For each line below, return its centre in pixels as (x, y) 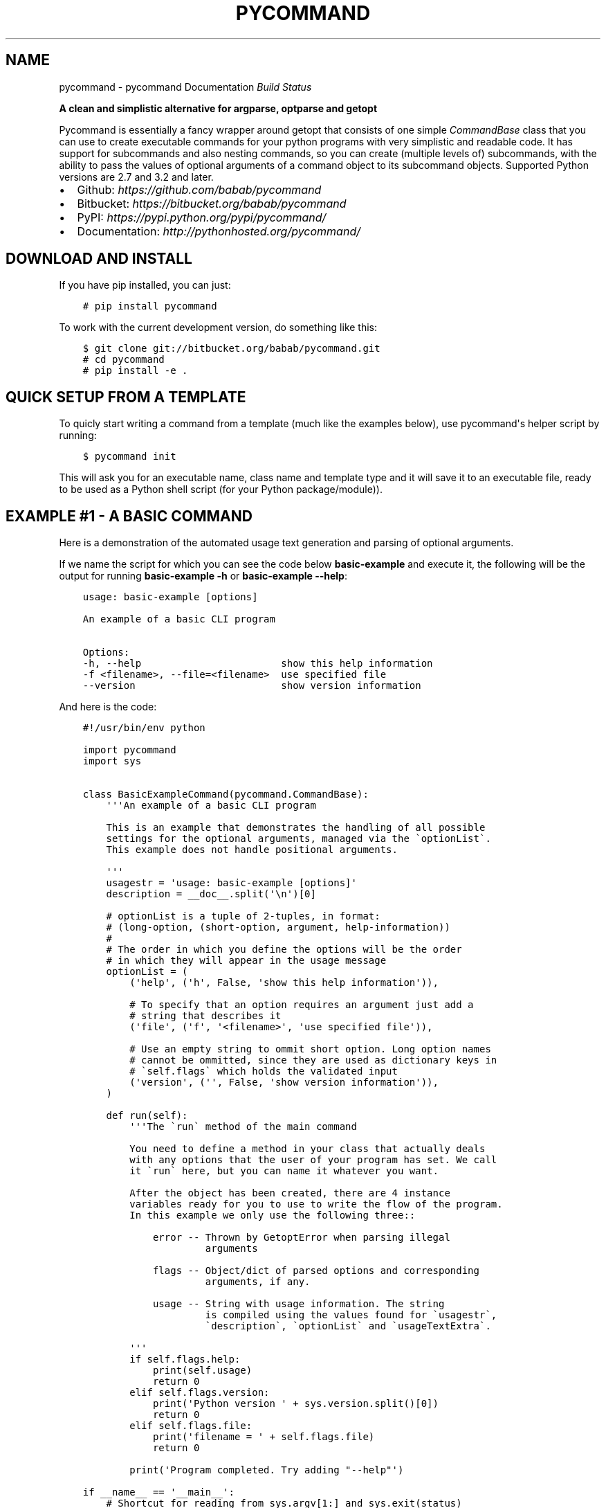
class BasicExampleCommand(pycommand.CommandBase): (226, 795)
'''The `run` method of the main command (243, 1127)
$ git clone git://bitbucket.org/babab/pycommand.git (231, 349)
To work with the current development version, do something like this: (218, 327)
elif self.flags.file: (191, 1426)
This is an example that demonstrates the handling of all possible (296, 828)
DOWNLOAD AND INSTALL (99, 259)
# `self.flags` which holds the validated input (264, 1071)
